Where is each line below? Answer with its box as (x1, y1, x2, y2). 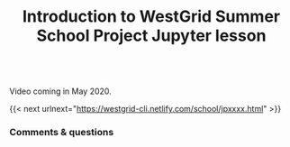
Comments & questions (9, 126, 114, 139)
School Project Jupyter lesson (36, 25, 267, 46)
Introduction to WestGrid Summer (22, 6, 281, 27)
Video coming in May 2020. (9, 86, 113, 96)
